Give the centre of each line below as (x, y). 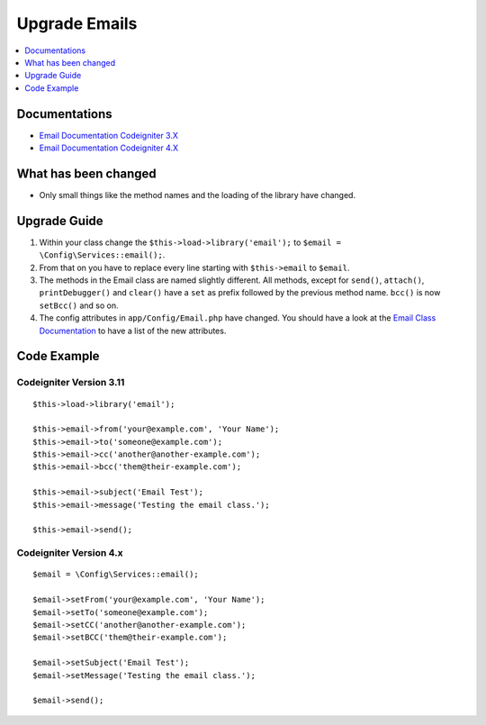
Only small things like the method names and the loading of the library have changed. (197, 195)
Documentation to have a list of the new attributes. (133, 331)
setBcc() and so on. (79, 305)
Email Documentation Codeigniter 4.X (109, 148)
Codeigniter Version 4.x (70, 553)
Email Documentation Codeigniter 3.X (109, 135)
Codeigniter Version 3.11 (71, 383)
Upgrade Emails (77, 23)
